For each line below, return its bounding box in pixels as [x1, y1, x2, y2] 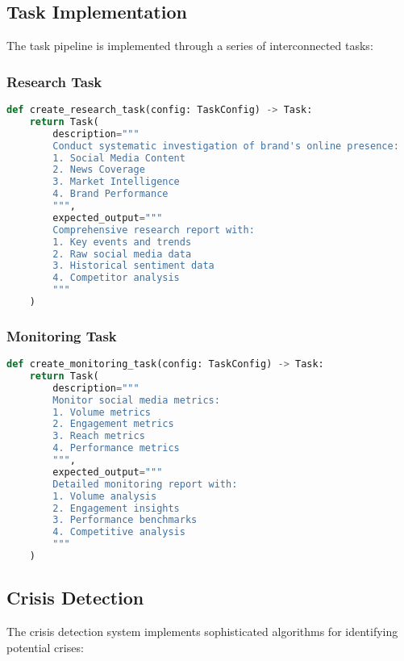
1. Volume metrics [52, 406, 151, 418]
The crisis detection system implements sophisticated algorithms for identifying [6, 623, 398, 640]
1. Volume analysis [52, 490, 157, 502]
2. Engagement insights [52, 502, 180, 514]
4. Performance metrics [52, 442, 180, 454]
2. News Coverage [52, 164, 145, 176]
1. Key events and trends [52, 236, 192, 248]
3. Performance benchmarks [52, 514, 198, 526]
